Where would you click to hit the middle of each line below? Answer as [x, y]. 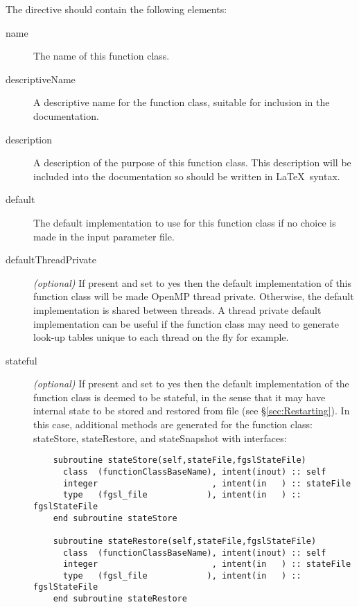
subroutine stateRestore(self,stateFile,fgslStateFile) [185, 541]
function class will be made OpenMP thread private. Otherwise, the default [194, 296]
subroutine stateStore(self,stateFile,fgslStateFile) [179, 460]
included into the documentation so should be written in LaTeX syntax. [187, 176]
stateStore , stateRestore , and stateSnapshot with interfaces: [160, 438]
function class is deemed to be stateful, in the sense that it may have [179, 397]
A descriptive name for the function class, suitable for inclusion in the [182, 102]
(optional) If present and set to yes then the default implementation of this [193, 282]
